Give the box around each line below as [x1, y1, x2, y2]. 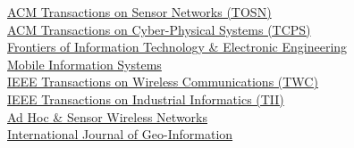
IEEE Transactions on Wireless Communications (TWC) [7, 72, 318, 91]
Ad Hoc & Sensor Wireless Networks [7, 107, 207, 126]
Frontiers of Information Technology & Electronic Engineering [7, 37, 348, 56]
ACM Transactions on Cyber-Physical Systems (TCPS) [7, 20, 311, 38]
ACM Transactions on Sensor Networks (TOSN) [7, 3, 272, 21]
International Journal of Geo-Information [7, 125, 233, 144]
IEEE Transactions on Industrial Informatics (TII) [7, 89, 284, 108]
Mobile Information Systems [7, 54, 162, 73]
